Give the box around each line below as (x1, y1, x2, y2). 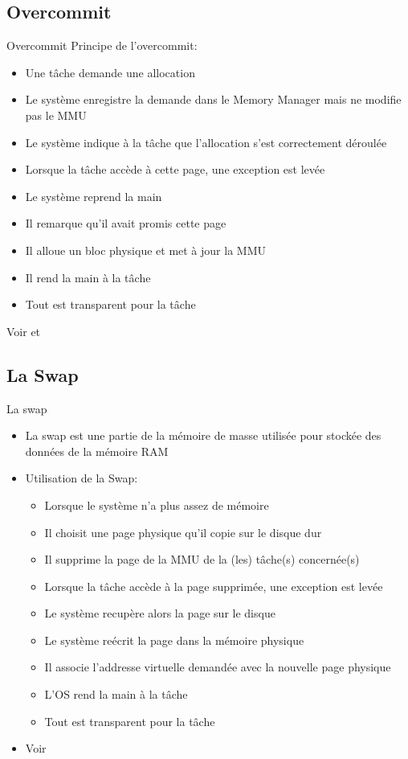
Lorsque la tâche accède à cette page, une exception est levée (25, 161, 325, 178)
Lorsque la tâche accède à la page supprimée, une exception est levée (44, 577, 383, 594)
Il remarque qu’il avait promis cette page (25, 215, 226, 232)
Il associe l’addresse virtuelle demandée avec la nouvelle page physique (44, 658, 391, 675)
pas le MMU (25, 106, 87, 123)
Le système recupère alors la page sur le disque (44, 605, 275, 622)
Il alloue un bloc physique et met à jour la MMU (25, 241, 266, 258)
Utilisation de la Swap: (25, 470, 138, 486)
